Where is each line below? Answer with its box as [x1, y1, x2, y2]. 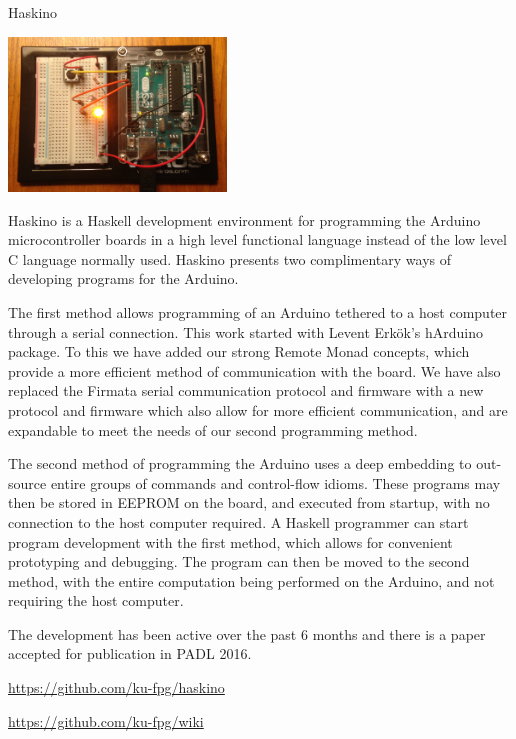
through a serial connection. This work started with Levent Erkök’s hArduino [8, 321, 484, 342]
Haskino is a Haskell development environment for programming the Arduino [8, 209, 481, 230]
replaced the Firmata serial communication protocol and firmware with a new [8, 380, 484, 401]
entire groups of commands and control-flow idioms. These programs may [50, 472, 501, 493]
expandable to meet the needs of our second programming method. [8, 419, 418, 440]
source [8, 472, 47, 493]
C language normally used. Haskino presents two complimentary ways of [8, 248, 452, 269]
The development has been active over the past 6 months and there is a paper [8, 623, 486, 644]
